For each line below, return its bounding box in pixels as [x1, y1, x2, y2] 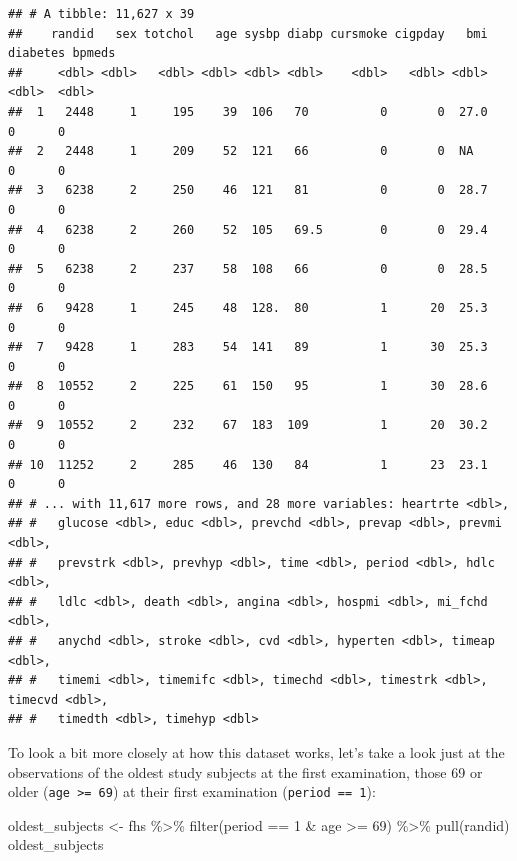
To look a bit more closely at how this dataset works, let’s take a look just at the [8, 741, 505, 762]
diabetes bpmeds [8, 46, 116, 61]
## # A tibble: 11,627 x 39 [8, 7, 195, 21]
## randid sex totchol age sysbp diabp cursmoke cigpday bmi [8, 26, 488, 41]
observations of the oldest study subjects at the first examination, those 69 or [8, 761, 483, 782]
